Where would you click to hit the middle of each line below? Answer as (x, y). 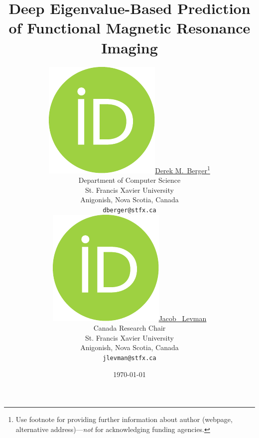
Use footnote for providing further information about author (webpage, (124, 419)
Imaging (129, 47)
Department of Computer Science (129, 180)
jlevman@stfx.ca (129, 358)
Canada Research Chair (129, 328)
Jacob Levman (183, 318)
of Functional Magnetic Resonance (129, 28)
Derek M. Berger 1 (183, 169)
